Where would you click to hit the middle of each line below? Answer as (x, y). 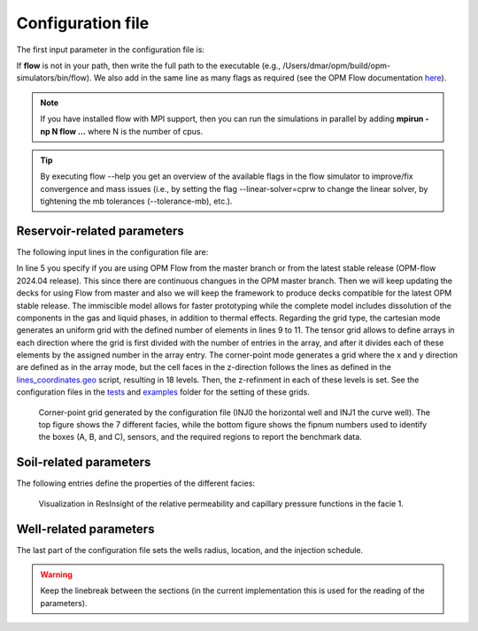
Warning (56, 574)
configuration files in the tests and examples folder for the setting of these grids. (163, 392)
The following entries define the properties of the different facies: (136, 483)
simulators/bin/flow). (54, 78)
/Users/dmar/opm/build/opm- (337, 65)
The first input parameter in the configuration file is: (111, 50)
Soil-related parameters (84, 462)
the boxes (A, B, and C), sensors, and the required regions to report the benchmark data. (200, 437)
